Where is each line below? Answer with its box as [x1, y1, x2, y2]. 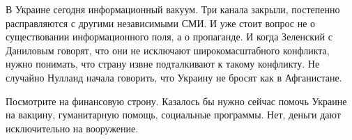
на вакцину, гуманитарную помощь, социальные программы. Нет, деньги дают [6, 107, 341, 122]
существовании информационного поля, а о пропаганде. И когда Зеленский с [6, 29, 332, 44]
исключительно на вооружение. [6, 120, 139, 135]
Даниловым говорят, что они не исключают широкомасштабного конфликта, [6, 42, 330, 57]
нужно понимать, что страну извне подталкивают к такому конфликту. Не [6, 56, 320, 71]
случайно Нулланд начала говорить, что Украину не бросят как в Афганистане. [6, 70, 342, 84]
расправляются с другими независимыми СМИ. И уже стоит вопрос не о [6, 15, 316, 30]
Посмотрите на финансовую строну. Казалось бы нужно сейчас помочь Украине [6, 93, 347, 108]
